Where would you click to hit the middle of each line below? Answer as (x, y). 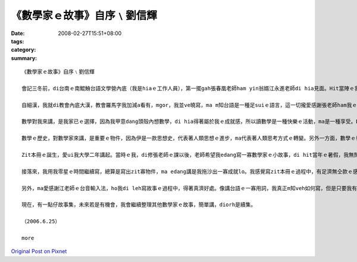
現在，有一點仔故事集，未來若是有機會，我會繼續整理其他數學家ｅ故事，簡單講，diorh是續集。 (139, 205)
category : (24, 50)
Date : (18, 33)
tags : (18, 41)
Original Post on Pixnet (39, 251)
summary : (24, 58)
